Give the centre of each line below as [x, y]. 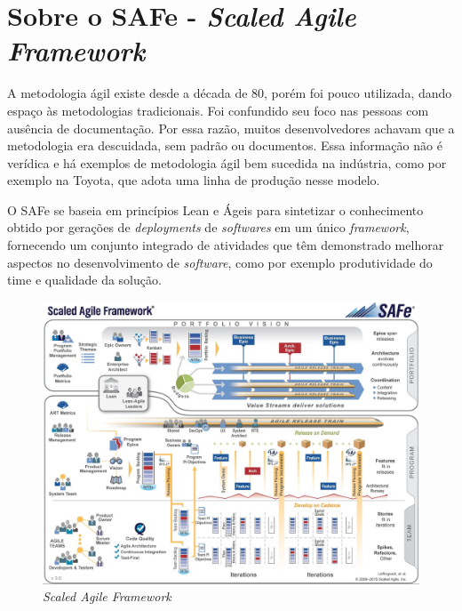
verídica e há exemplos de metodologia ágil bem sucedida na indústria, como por [227, 162]
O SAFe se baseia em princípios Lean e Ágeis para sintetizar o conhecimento [215, 209]
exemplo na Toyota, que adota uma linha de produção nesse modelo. [194, 180]
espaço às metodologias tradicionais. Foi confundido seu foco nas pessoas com [218, 110]
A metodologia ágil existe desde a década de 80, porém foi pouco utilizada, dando [230, 93]
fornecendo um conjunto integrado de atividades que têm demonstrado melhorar [226, 245]
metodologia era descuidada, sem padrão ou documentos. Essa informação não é [225, 145]
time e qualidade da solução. [84, 280]
